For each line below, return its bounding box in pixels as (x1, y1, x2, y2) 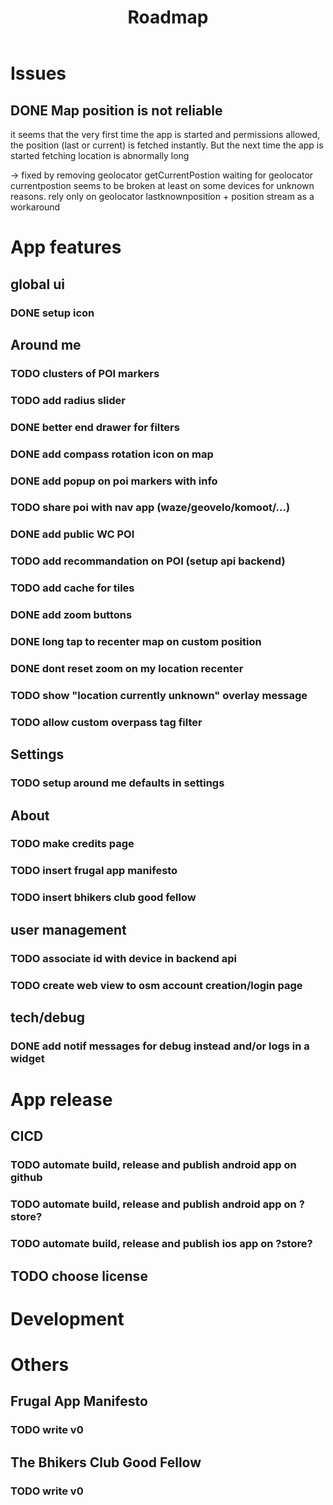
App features (10, 236, 122, 259)
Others (10, 1353, 70, 1376)
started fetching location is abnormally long (10, 150, 190, 161)
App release (10, 1089, 113, 1111)
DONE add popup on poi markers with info (10, 474, 218, 488)
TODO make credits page (10, 837, 135, 851)
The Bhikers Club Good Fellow (10, 1454, 202, 1471)
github (10, 1171, 43, 1185)
